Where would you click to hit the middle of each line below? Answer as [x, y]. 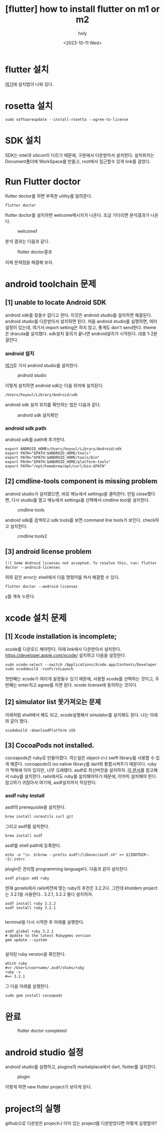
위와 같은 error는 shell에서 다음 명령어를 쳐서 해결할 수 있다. [62, 577]
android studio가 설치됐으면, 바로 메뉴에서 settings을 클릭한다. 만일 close [76, 494]
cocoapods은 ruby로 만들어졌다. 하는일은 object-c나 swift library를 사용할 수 [80, 758]
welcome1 [27, 231]
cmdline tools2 [32, 536]
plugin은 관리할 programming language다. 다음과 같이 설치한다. [67, 869]
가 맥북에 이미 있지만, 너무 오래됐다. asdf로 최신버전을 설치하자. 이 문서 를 [75, 770]
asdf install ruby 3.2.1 [30, 908]
